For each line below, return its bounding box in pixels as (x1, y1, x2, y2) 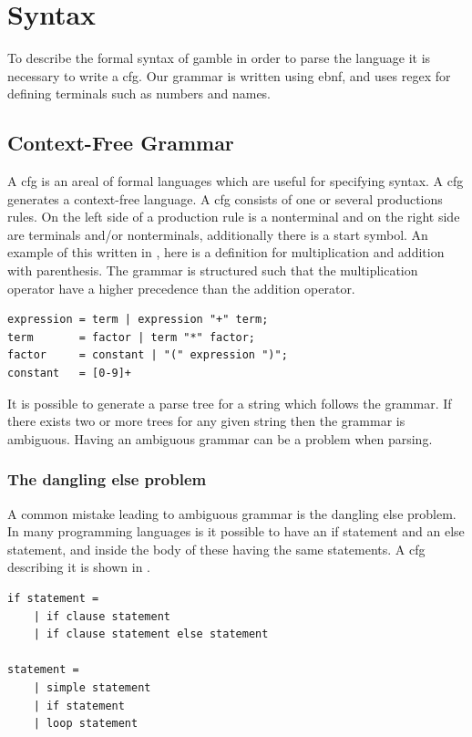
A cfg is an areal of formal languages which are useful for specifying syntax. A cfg (7, 171, 464, 191)
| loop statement (33, 717, 139, 731)
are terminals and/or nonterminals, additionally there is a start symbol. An (7, 224, 428, 244)
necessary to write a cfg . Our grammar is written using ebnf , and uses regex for (7, 66, 451, 85)
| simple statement (33, 680, 151, 694)
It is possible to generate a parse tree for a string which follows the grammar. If (7, 393, 452, 412)
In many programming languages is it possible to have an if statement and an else (7, 522, 465, 541)
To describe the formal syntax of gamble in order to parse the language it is (7, 48, 431, 67)
